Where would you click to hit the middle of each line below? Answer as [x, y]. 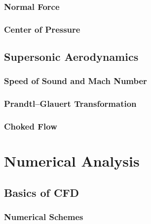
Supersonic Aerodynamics [71, 57]
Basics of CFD [42, 192]
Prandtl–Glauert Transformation [70, 104]
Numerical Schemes [44, 217]
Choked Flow [31, 126]
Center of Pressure [42, 29]
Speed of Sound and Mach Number [75, 81]
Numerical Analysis [72, 161]
